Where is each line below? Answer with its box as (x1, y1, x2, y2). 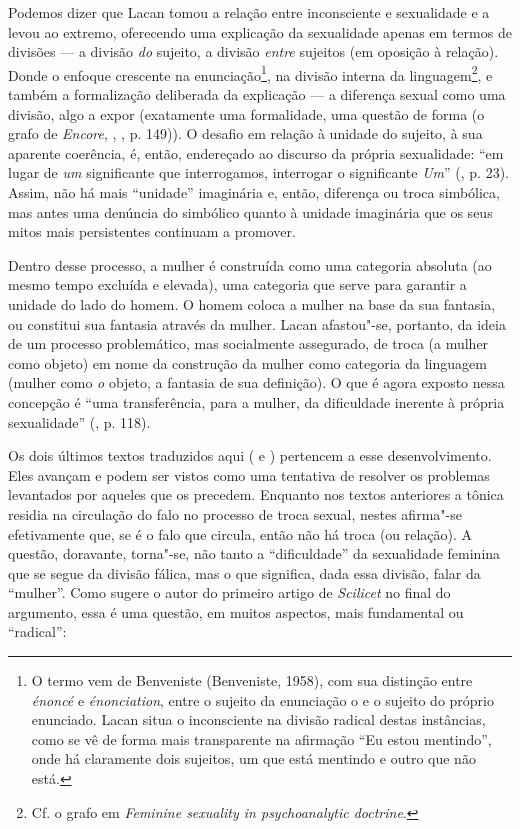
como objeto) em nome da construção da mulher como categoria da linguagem (8, 352, 487, 373)
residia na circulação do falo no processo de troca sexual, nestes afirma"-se (8, 503, 462, 524)
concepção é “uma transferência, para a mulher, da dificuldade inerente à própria (8, 391, 505, 412)
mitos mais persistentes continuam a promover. (8, 221, 296, 242)
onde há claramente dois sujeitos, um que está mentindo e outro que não (31, 748, 476, 769)
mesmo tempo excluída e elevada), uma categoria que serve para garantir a (8, 274, 467, 295)
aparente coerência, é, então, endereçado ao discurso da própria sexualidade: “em (8, 142, 504, 163)
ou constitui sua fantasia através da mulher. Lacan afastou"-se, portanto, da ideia (8, 313, 506, 334)
